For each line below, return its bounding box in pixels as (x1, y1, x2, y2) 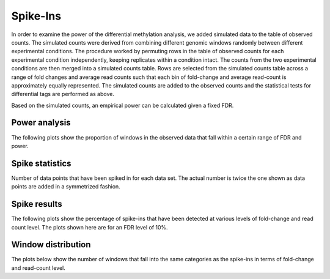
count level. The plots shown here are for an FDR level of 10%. (11, 223, 168, 231)
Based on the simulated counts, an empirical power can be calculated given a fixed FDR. (11, 102, 234, 109)
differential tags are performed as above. (11, 91, 114, 98)
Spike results (11, 199, 62, 209)
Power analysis (11, 117, 71, 128)
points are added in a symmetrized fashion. (11, 183, 120, 190)
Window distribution (11, 239, 91, 250)
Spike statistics (11, 158, 71, 168)
